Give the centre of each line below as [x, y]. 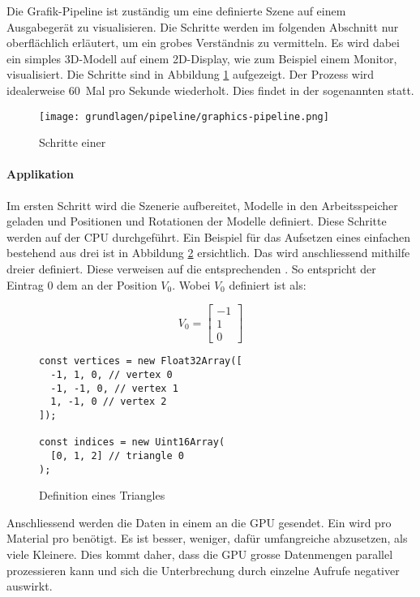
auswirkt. [30, 586]
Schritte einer [73, 142]
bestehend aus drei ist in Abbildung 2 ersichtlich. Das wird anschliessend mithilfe [208, 253]
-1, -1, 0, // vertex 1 [114, 388]
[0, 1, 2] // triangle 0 [117, 455]
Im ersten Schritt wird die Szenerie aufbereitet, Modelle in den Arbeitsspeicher [202, 205]
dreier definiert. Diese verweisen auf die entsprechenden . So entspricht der [191, 268]
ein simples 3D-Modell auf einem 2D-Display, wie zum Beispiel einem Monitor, [202, 58]
